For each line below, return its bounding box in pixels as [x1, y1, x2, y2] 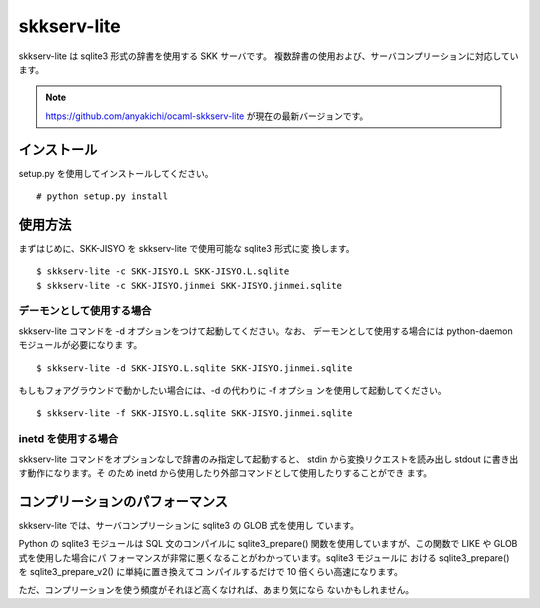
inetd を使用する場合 [18, 432, 119, 446]
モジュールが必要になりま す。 [18, 339, 143, 351]
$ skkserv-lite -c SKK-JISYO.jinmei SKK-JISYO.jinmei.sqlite [36, 280, 342, 291]
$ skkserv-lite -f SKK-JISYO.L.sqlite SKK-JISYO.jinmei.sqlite [36, 408, 353, 419]
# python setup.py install [36, 191, 169, 202]
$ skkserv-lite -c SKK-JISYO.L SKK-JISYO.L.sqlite [36, 266, 290, 277]
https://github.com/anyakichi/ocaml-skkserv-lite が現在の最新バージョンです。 [45, 110, 369, 122]
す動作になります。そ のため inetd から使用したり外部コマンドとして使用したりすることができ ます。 [18, 466, 433, 479]
